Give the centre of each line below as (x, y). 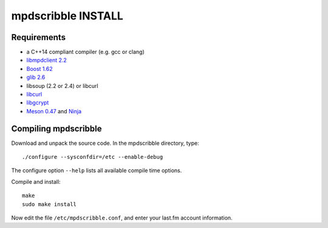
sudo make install (50, 204)
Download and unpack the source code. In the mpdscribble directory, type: (105, 143)
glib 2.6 (36, 77)
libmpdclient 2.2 (46, 60)
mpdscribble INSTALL (67, 16)
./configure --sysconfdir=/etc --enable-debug (93, 157)
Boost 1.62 (39, 69)
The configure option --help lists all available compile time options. (97, 170)
